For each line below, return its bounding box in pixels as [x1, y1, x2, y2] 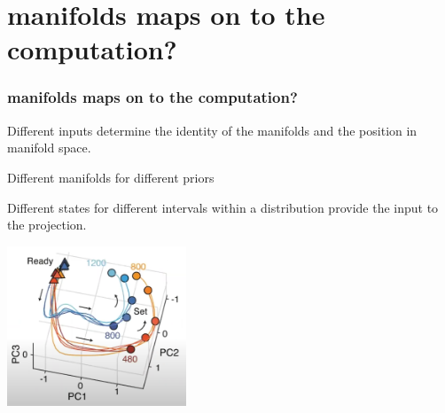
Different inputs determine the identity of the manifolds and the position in [7, 121, 418, 139]
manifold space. [7, 138, 91, 157]
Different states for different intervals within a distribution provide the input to [7, 198, 439, 216]
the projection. [7, 215, 87, 234]
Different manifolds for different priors [7, 168, 215, 186]
